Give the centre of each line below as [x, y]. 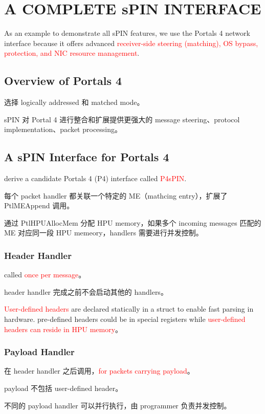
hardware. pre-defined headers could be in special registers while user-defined [125, 319]
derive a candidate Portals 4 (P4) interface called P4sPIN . [95, 178]
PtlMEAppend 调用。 [39, 205]
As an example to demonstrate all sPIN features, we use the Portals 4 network [127, 33]
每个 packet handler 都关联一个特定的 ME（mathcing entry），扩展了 [116, 195]
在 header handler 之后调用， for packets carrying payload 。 [99, 371]
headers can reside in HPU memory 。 [63, 329]
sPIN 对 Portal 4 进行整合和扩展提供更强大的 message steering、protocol [122, 119]
